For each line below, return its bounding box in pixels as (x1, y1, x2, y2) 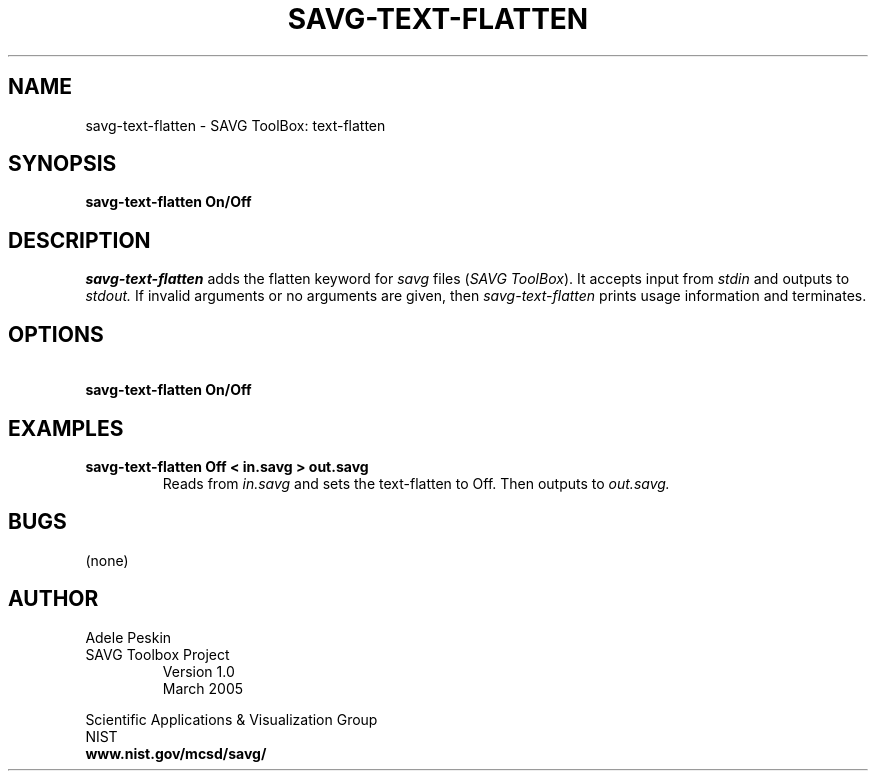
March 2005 (162, 679, 244, 697)
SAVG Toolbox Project (85, 645, 230, 663)
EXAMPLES (8, 415, 124, 441)
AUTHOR (8, 586, 99, 612)
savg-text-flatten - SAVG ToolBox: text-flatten (85, 116, 386, 134)
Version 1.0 (162, 662, 235, 680)
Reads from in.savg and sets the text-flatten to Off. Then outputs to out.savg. (162, 474, 670, 492)
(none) (85, 551, 129, 569)
